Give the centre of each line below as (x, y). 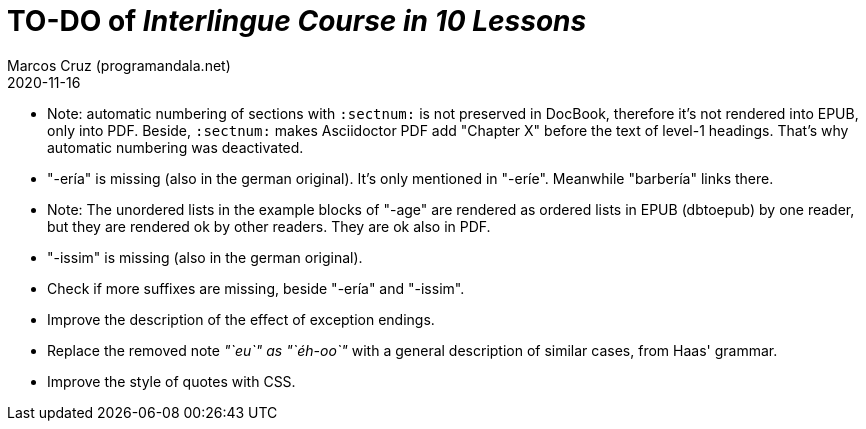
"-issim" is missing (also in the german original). (205, 257)
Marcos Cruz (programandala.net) (119, 65)
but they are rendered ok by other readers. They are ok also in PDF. (269, 226)
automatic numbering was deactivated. (175, 147)
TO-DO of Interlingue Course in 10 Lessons (297, 21)
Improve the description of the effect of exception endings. (241, 319)
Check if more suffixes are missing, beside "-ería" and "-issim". (256, 288)
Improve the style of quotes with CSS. (171, 381)
